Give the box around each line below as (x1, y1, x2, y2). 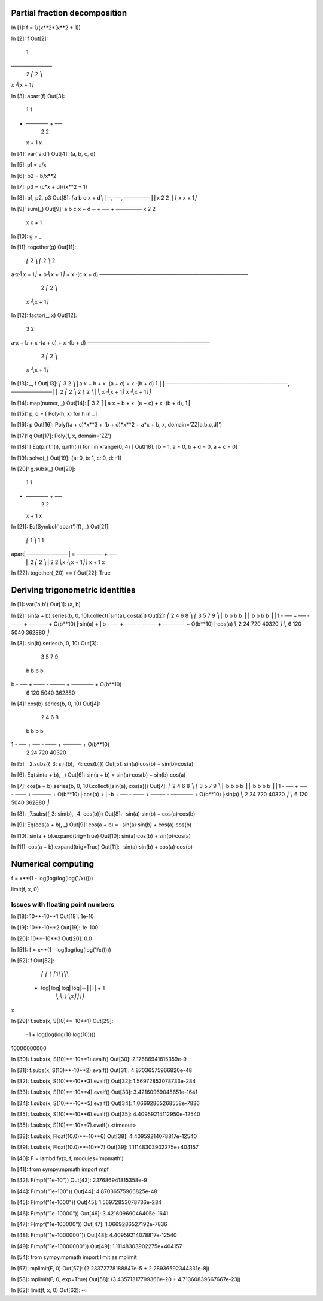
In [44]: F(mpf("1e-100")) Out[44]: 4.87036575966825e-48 (11, 1187, 158, 1195)
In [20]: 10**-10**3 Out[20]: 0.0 (11, 935, 92, 942)
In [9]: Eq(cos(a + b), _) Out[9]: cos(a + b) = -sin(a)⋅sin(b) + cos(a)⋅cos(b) (11, 821, 192, 828)
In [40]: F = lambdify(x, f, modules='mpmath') (11, 1154, 124, 1162)
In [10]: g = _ (11, 233, 42, 240)
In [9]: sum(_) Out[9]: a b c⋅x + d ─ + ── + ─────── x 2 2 (11, 205, 156, 212)
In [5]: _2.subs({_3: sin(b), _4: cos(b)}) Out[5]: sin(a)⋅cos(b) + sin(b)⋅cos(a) (11, 760, 194, 767)
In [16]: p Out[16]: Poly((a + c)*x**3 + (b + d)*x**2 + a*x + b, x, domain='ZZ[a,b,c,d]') (11, 421, 223, 428)
